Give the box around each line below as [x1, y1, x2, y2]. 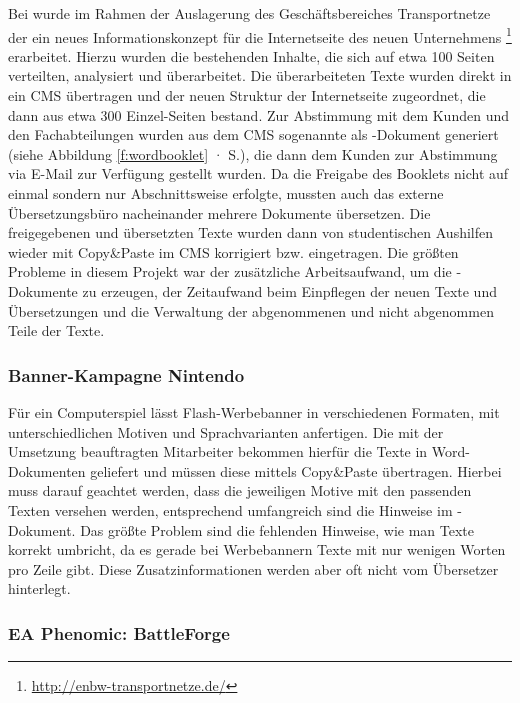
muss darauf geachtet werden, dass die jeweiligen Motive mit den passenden [8, 480, 472, 501]
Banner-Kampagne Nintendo [8, 362, 245, 387]
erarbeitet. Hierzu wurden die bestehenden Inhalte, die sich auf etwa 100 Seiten [8, 45, 495, 66]
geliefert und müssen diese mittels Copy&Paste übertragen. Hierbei [90, 460, 502, 481]
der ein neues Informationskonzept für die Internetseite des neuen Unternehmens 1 [8, 23, 512, 47]
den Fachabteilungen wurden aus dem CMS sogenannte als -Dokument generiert [8, 124, 499, 145]
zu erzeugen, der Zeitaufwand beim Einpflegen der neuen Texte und [82, 280, 497, 301]
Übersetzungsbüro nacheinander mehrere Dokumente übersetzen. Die [8, 202, 431, 223]
